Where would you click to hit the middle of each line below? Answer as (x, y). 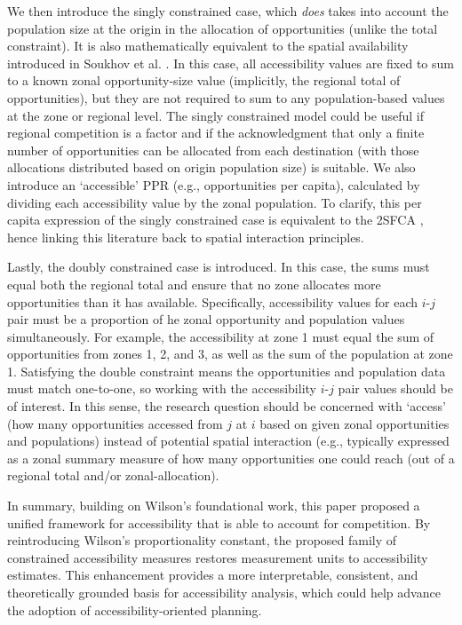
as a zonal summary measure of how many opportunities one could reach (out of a (231, 458)
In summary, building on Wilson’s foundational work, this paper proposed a (214, 506)
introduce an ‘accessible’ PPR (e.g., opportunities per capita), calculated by (214, 184)
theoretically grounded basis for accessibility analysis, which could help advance (224, 592)
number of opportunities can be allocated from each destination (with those (213, 150)
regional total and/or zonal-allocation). (113, 475)
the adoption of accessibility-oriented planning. (135, 609)
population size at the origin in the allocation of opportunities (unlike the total (223, 28)
